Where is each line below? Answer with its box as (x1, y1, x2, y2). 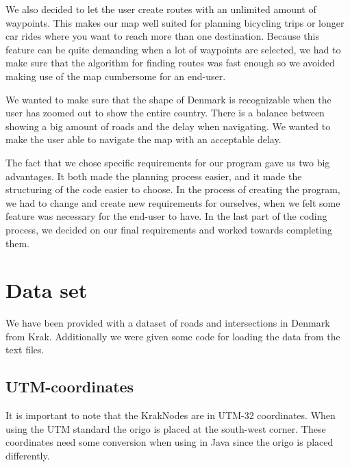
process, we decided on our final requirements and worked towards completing (5, 222, 332, 236)
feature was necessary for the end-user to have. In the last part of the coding (5, 209, 327, 223)
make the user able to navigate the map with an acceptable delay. (5, 132, 282, 147)
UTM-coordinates (5, 376, 134, 397)
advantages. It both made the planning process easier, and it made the (5, 168, 302, 183)
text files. (5, 342, 45, 357)
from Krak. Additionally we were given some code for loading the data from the (5, 329, 340, 343)
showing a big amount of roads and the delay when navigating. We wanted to (5, 118, 331, 133)
